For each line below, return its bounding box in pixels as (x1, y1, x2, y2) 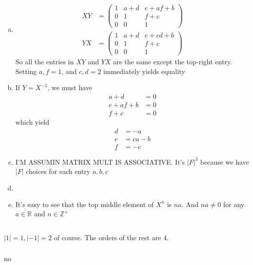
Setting (15, 66, 37, 76)
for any (223, 199, 245, 209)
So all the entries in (15, 57, 74, 67)
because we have (200, 156, 249, 167)
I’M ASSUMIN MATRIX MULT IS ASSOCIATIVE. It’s (15, 156, 185, 167)
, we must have (47, 82, 92, 93)
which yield (15, 117, 50, 127)
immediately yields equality (103, 66, 185, 76)
